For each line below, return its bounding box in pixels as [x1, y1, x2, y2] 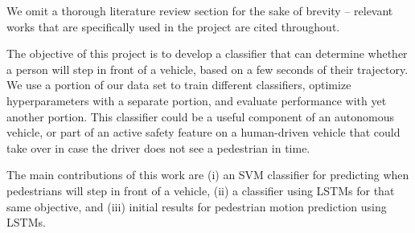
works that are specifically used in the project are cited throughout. [6, 18, 340, 35]
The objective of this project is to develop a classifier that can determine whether [6, 45, 408, 62]
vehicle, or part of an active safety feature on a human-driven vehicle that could [6, 124, 401, 141]
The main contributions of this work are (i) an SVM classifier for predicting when [6, 166, 409, 183]
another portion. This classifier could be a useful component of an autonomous [6, 108, 394, 125]
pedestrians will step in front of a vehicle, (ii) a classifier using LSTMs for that [6, 182, 395, 198]
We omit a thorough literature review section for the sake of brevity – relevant [6, 2, 393, 18]
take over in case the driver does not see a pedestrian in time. [6, 139, 310, 156]
